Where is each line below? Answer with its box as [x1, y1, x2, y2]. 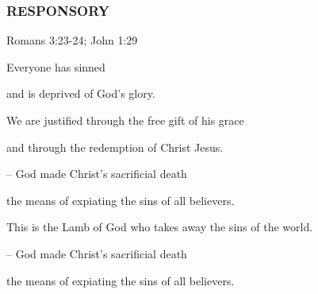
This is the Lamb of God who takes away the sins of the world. [6, 219, 313, 235]
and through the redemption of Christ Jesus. [6, 138, 224, 155]
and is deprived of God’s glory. [6, 85, 155, 102]
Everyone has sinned [6, 58, 105, 75]
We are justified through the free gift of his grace [6, 112, 244, 128]
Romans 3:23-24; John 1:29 [6, 32, 138, 48]
